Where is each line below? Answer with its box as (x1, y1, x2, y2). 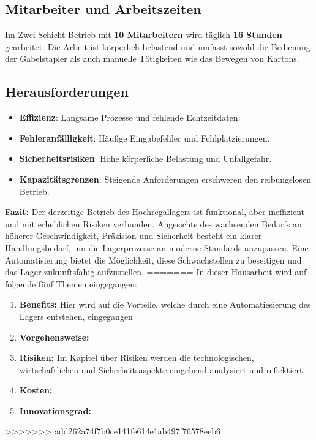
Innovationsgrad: (19, 404, 91, 417)
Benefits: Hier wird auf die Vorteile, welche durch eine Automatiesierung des (19, 298, 311, 311)
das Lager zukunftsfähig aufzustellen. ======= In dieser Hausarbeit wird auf (5, 265, 307, 278)
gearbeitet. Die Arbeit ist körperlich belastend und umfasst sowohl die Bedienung (5, 40, 310, 53)
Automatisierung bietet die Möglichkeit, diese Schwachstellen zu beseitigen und (5, 253, 302, 266)
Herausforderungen (5, 82, 129, 101)
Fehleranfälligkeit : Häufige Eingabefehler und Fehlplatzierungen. (19, 131, 270, 144)
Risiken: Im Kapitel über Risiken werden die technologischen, (19, 351, 254, 364)
